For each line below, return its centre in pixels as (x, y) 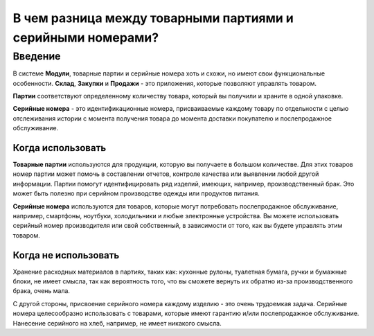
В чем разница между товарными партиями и (153, 18)
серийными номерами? (86, 37)
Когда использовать (60, 148)
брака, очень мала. (42, 291)
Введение (37, 56)
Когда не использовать (66, 255)
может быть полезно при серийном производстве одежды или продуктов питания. (136, 193)
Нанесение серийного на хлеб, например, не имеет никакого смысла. (117, 323)
